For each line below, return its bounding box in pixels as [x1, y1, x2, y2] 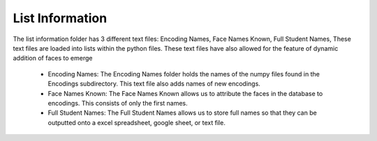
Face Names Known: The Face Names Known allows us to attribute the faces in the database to [47, 89, 323, 97]
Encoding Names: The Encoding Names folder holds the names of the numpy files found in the [47, 69, 320, 78]
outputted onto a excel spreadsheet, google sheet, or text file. [47, 118, 226, 126]
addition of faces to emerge [13, 54, 93, 63]
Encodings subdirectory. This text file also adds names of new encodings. [47, 80, 261, 88]
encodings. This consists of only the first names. [47, 99, 188, 107]
